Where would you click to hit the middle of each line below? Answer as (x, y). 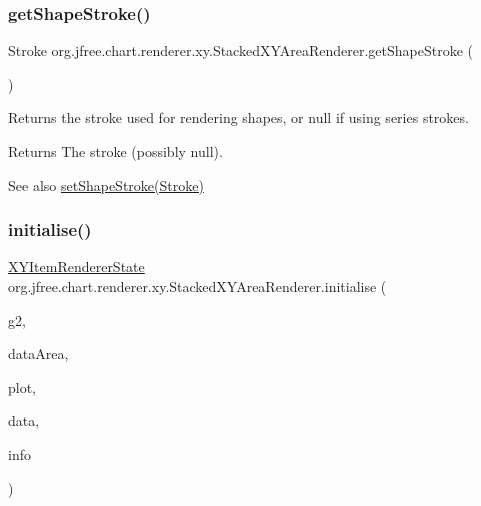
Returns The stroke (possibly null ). (115, 151)
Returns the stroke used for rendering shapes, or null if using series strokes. (238, 117)
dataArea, (38, 353)
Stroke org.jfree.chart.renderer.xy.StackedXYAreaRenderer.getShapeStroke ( (241, 50)
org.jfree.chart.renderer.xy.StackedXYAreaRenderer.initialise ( (197, 286)
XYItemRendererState (76, 266)
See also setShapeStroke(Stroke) (106, 184)
